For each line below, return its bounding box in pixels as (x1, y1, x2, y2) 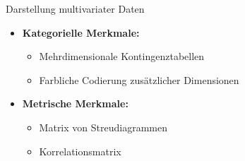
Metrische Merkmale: (22, 96, 129, 111)
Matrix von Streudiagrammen (39, 119, 167, 134)
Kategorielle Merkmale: (22, 25, 140, 40)
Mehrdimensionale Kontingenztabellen (39, 49, 205, 64)
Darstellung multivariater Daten (6, 1, 145, 16)
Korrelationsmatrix (39, 143, 121, 158)
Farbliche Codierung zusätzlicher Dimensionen (39, 72, 239, 87)
